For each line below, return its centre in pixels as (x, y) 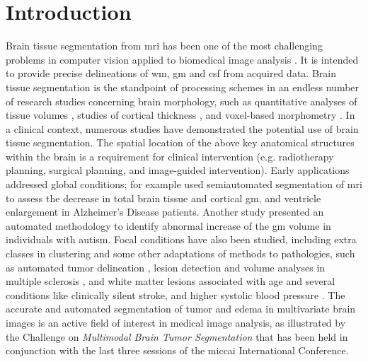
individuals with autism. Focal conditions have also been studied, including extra (181, 239)
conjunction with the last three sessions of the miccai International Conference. (177, 350)
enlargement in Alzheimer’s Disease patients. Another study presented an (165, 212)
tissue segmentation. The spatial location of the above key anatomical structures (180, 142)
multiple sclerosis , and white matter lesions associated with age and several (171, 281)
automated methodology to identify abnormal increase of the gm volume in (168, 225)
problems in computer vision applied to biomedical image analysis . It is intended (182, 59)
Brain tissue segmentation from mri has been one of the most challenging (164, 46)
